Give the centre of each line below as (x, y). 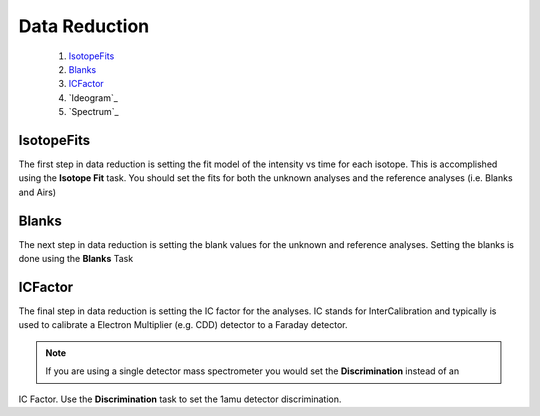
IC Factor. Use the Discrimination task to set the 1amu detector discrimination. (180, 399)
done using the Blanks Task (76, 259)
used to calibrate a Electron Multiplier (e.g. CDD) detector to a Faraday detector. (183, 325)
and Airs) (37, 192)
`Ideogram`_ (93, 97)
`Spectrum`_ (93, 112)
